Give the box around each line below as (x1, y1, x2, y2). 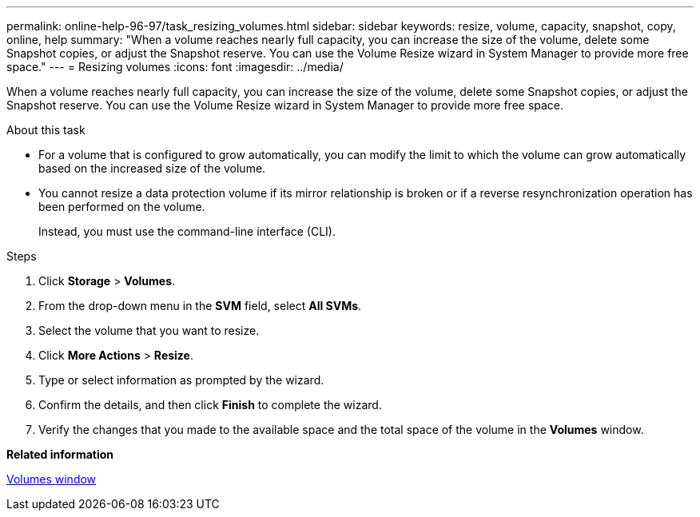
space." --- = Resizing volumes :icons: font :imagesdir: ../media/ (6, 60, 344, 74)
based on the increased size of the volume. (38, 161, 266, 175)
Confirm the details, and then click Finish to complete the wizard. (38, 398, 382, 412)
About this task (6, 123, 86, 137)
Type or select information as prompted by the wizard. (38, 373, 324, 387)
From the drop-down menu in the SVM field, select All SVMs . (38, 299, 362, 312)
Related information (6, 447, 114, 461)
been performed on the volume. (38, 200, 205, 213)
